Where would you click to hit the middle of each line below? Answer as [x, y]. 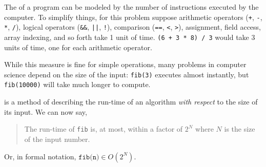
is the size [240, 129]
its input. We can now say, [46, 111]
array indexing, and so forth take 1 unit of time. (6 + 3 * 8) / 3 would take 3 [130, 37]
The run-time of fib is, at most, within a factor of [104, 129]
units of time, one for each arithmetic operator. [78, 47]
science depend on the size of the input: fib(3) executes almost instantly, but [127, 74]
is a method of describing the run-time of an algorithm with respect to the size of [131, 102]
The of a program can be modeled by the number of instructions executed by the [131, 7]
